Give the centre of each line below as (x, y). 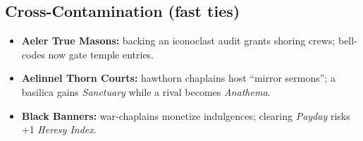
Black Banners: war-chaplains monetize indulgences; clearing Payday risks (186, 115)
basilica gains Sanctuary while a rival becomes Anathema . (146, 91)
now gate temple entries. (101, 54)
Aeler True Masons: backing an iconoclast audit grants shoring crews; (178, 41)
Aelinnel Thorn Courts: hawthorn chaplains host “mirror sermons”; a (178, 78)
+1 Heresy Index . (59, 129)
